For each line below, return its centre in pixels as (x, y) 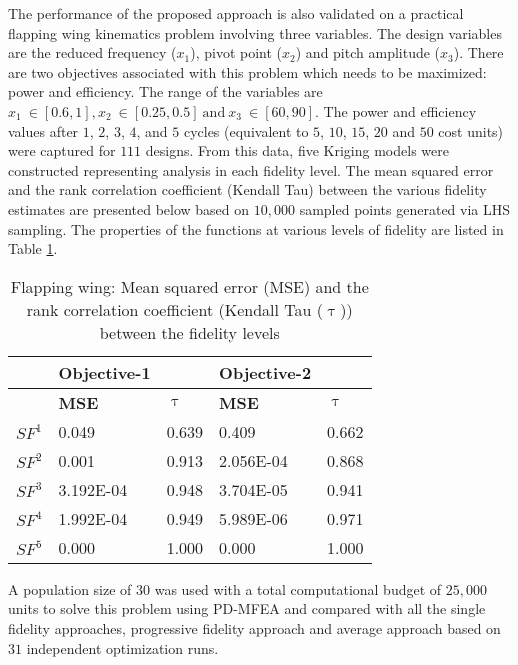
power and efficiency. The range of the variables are (165, 91)
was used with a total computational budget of (298, 588)
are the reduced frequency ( (92, 52)
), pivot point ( (236, 52)
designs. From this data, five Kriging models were (297, 150)
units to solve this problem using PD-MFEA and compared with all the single (247, 608)
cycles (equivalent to (246, 130)
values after (43, 130)
